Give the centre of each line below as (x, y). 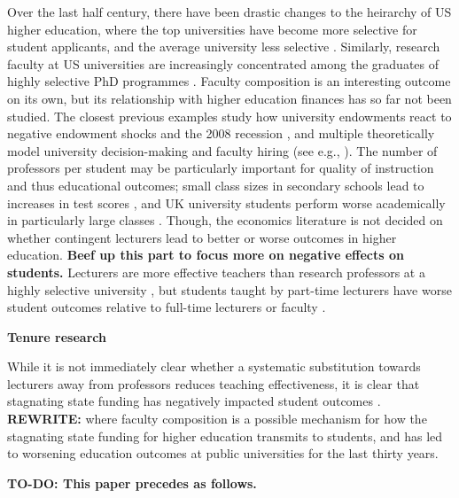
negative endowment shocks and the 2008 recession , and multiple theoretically (221, 133)
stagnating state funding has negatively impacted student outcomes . (194, 401)
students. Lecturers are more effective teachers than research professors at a (216, 272)
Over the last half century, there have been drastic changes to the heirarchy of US (229, 12)
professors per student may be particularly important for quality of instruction (221, 168)
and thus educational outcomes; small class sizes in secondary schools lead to (216, 185)
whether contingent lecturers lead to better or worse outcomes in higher (202, 237)
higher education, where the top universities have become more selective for (212, 29)
